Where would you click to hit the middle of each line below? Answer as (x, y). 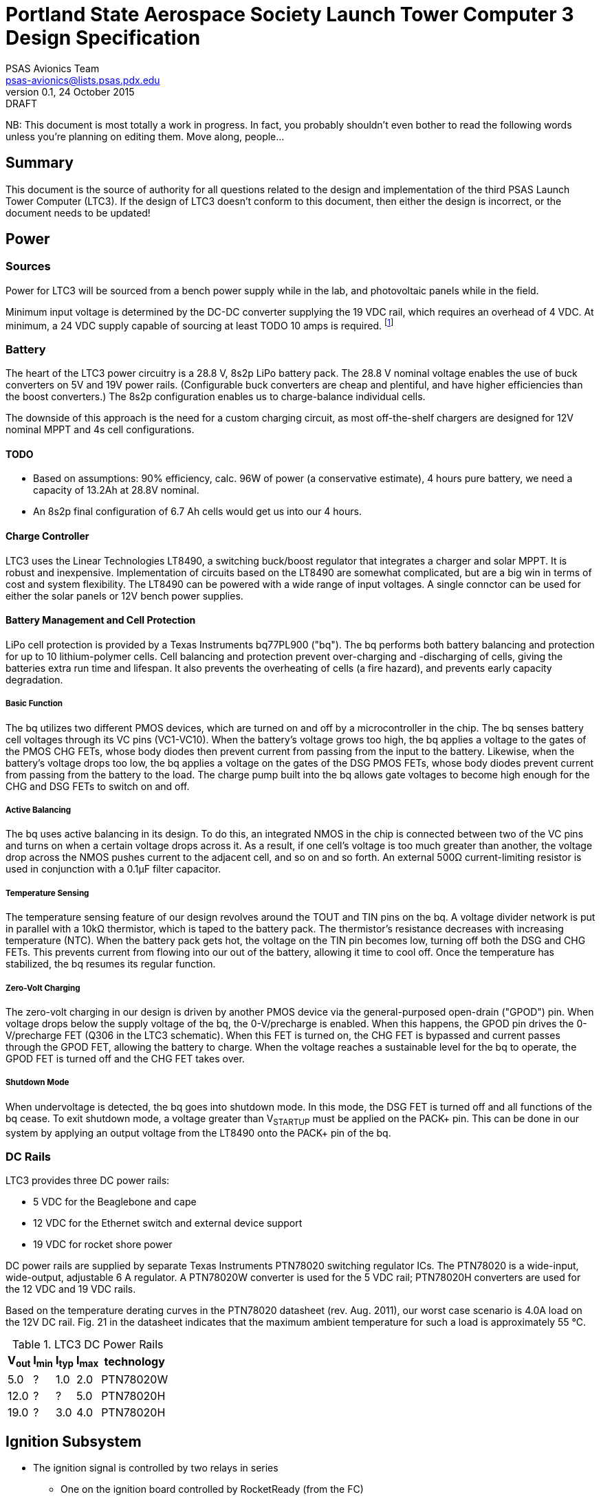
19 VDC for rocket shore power (103, 1245)
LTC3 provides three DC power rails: (88, 1181)
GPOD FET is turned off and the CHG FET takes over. (125, 1059)
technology (134, 1361)
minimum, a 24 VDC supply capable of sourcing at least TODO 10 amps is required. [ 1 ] (200, 324)
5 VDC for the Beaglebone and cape (115, 1202)
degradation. (34, 679)
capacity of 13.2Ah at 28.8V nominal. (116, 490)
